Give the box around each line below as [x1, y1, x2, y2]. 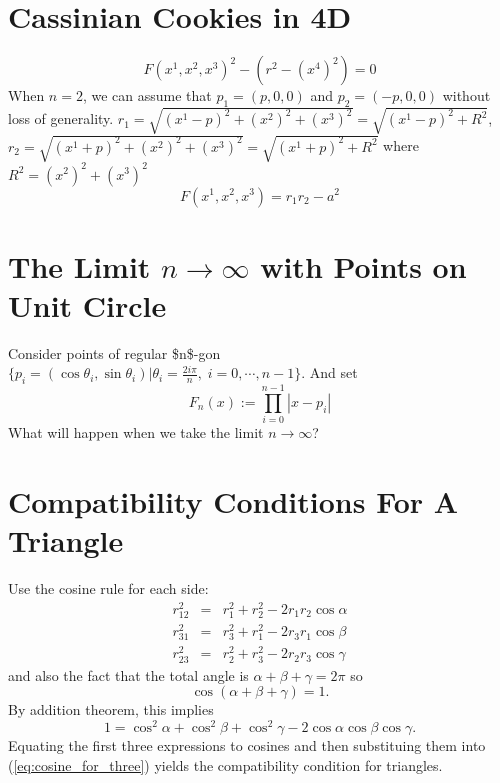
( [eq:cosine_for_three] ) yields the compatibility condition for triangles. [8, 754, 443, 775]
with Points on [260, 245, 467, 286]
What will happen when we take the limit [8, 422, 264, 443]
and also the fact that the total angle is [8, 664, 249, 685]
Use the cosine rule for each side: [8, 578, 209, 599]
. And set [301, 362, 358, 383]
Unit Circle [8, 284, 167, 325]
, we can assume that [82, 85, 212, 106]
